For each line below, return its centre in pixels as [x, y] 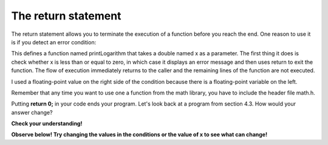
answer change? [32, 112]
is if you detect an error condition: [54, 42]
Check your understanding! [47, 124]
